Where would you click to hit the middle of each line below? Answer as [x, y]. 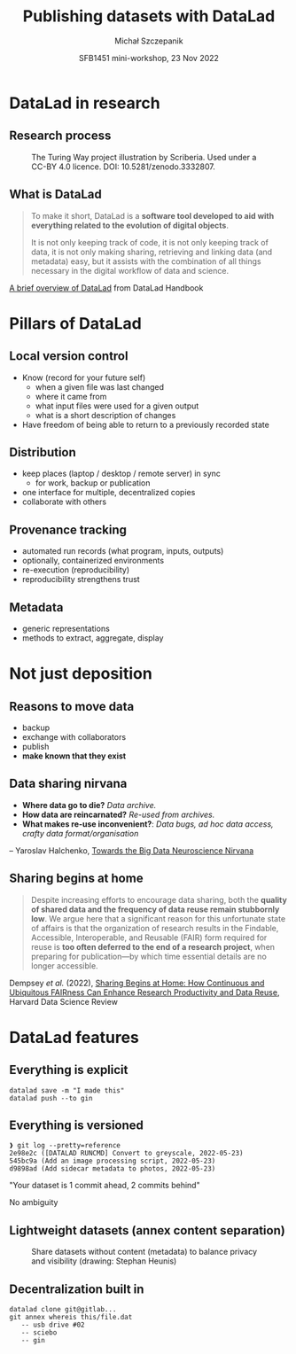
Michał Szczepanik [149, 41]
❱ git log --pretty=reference [65, 1146]
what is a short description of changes [105, 415]
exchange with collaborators [74, 737]
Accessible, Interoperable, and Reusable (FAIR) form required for [149, 938]
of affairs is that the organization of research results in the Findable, [155, 928]
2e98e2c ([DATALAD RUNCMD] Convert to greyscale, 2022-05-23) [126, 1154]
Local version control [69, 356]
